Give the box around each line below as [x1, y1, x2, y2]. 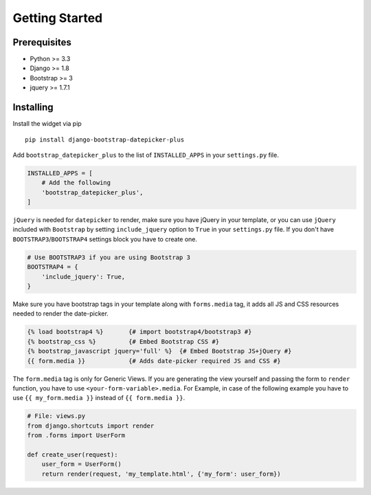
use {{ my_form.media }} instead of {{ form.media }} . [12, 394, 185, 402]
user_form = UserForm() [41, 461, 122, 468]
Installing [12, 102, 54, 113]
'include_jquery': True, [41, 272, 126, 280]
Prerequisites [12, 36, 71, 48]
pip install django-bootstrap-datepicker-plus [25, 135, 185, 144]
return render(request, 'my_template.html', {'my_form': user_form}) [41, 470, 281, 478]
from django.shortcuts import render [27, 421, 155, 430]
